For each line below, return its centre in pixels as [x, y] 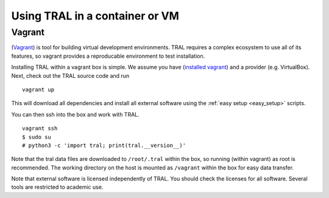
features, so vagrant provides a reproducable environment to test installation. [108, 56]
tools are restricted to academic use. [57, 187]
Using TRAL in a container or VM [95, 16]
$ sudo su [37, 137]
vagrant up [38, 89]
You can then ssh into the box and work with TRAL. [75, 114]
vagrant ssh [40, 128]
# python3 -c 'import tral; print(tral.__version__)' [104, 145]
